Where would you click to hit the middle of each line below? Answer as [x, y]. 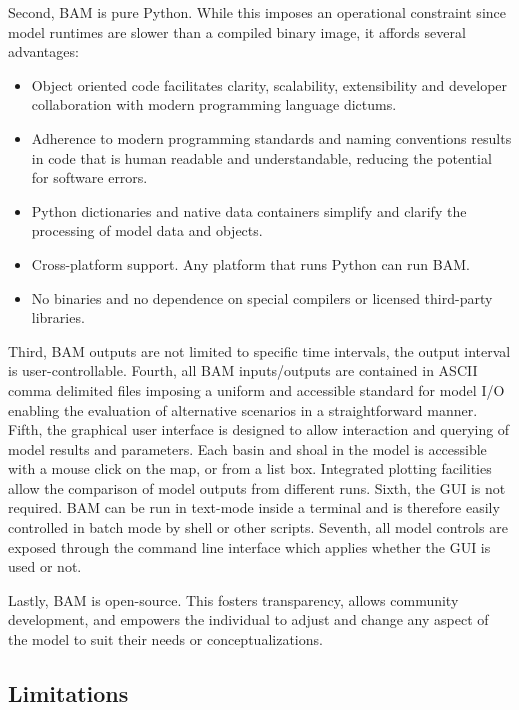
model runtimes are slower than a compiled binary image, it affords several [237, 31]
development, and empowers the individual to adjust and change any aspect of [248, 619]
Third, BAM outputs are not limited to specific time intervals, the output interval [259, 350]
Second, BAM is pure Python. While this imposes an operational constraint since [257, 12]
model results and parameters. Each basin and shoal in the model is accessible [247, 448]
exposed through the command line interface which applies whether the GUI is [249, 546]
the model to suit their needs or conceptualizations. [165, 639]
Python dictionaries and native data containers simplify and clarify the [249, 210]
